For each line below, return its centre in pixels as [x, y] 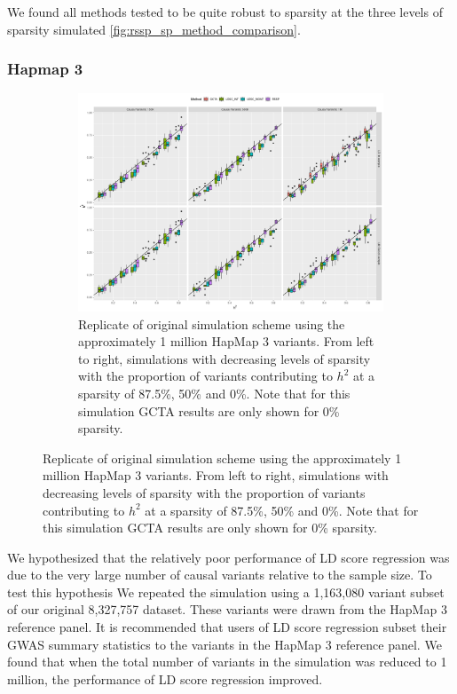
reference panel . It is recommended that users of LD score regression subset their [227, 627]
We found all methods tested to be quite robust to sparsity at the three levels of [225, 12]
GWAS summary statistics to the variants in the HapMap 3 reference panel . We [225, 644]
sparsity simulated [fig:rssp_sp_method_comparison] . [154, 29]
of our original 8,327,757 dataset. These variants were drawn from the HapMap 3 [227, 609]
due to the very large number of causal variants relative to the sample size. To [220, 575]
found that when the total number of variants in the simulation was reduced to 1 [227, 662]
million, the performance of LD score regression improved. [165, 678]
